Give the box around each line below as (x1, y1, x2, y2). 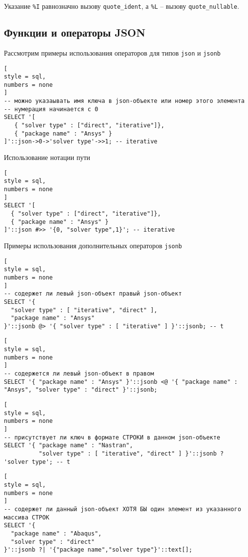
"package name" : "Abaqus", (11, 530, 102, 537)
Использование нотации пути (4, 152, 91, 162)
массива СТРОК (4, 514, 50, 521)
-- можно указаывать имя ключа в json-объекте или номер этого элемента (4, 98, 245, 105)
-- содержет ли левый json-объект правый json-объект (4, 290, 182, 298)
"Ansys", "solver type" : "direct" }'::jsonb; (4, 386, 157, 394)
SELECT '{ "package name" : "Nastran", (4, 442, 133, 449)
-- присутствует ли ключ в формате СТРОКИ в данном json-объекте (4, 434, 220, 441)
